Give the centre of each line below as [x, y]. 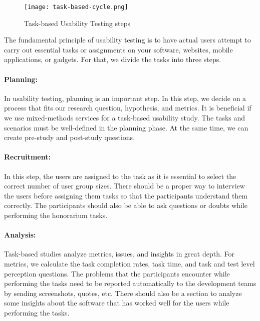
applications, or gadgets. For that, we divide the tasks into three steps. [113, 59]
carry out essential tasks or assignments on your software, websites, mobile [118, 49]
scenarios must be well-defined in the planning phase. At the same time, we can [126, 127]
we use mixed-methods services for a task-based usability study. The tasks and [125, 118]
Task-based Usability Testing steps [77, 23]
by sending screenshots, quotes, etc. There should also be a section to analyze [123, 293]
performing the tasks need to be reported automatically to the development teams [130, 283]
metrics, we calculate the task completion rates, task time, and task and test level [129, 263]
